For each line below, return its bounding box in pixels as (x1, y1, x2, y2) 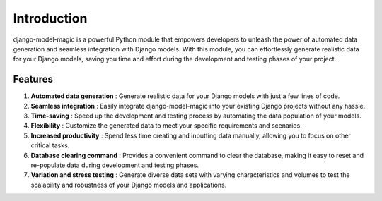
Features (13, 73, 53, 85)
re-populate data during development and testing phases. (30, 161, 199, 169)
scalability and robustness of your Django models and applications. (30, 181, 227, 189)
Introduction (13, 11, 88, 26)
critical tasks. (30, 141, 70, 150)
